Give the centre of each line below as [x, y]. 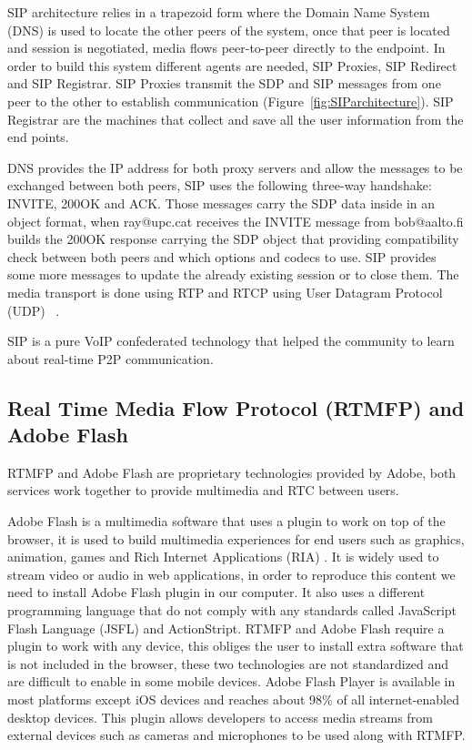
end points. [38, 137]
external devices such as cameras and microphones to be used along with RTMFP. [236, 735]
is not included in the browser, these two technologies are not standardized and [228, 663]
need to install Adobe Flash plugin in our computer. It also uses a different [216, 592]
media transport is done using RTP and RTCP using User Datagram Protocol [225, 292]
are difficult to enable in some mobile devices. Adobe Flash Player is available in [231, 681]
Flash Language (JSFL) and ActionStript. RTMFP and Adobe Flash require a [226, 628]
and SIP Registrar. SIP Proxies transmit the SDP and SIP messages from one [224, 83]
